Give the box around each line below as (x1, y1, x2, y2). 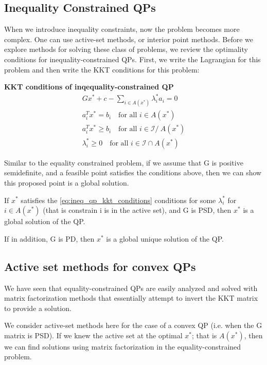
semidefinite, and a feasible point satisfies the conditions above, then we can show (4, 167, 262, 178)
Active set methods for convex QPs (4, 258, 196, 274)
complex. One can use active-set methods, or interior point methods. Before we (4, 33, 253, 44)
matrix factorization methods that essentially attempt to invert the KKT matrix (4, 293, 258, 303)
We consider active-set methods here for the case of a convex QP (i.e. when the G (4, 320, 262, 331)
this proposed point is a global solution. (4, 177, 129, 188)
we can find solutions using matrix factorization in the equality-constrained (4, 341, 241, 352)
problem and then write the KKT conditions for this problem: (4, 64, 200, 75)
